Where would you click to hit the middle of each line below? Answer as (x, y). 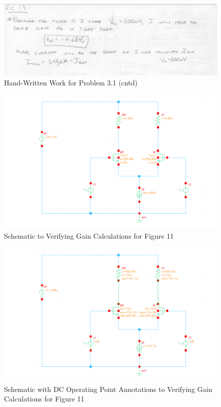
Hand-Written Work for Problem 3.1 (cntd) (71, 82)
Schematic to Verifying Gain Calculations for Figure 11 (89, 235)
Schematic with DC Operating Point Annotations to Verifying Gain (108, 389)
